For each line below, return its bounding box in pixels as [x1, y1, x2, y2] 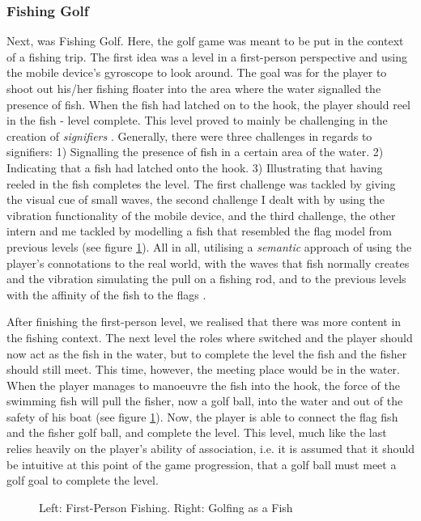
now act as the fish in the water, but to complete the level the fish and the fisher [6, 345, 407, 362]
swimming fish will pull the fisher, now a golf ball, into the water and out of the [6, 392, 403, 409]
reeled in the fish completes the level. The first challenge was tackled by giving [6, 175, 396, 192]
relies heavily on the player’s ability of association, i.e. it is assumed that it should [6, 440, 415, 457]
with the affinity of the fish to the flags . [6, 286, 206, 303]
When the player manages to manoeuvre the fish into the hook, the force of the [6, 376, 400, 393]
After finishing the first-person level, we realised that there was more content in [6, 313, 402, 330]
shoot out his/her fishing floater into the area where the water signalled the [6, 80, 381, 96]
